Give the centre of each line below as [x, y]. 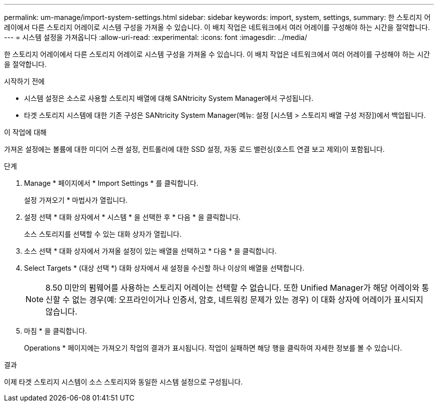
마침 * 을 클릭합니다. [55, 331]
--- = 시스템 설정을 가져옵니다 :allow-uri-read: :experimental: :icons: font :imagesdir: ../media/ [156, 37]
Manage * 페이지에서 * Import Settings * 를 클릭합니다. [111, 183]
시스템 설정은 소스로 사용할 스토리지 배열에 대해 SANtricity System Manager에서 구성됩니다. [169, 98]
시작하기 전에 [24, 81]
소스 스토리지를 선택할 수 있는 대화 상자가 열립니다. [103, 234]
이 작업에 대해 [25, 132]
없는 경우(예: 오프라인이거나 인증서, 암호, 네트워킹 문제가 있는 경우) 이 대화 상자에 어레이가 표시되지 [248, 300]
